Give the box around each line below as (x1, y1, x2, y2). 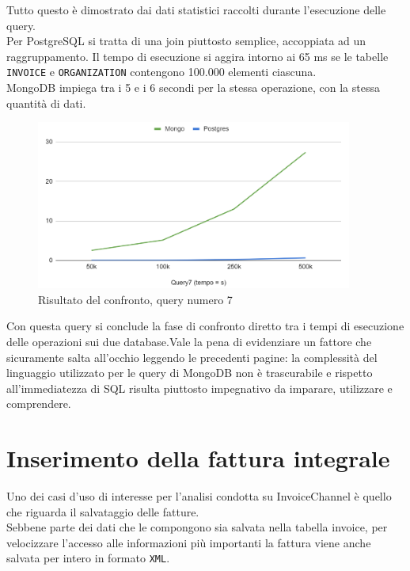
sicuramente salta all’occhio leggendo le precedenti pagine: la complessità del (6, 348, 378, 365)
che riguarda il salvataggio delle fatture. (6, 503, 199, 520)
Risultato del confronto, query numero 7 (38, 291, 233, 307)
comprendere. (6, 395, 71, 412)
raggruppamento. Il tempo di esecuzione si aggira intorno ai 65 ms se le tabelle (6, 48, 389, 64)
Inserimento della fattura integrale (6, 442, 390, 474)
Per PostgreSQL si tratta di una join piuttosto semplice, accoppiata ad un (6, 32, 366, 49)
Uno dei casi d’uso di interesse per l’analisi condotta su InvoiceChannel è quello (6, 488, 392, 504)
